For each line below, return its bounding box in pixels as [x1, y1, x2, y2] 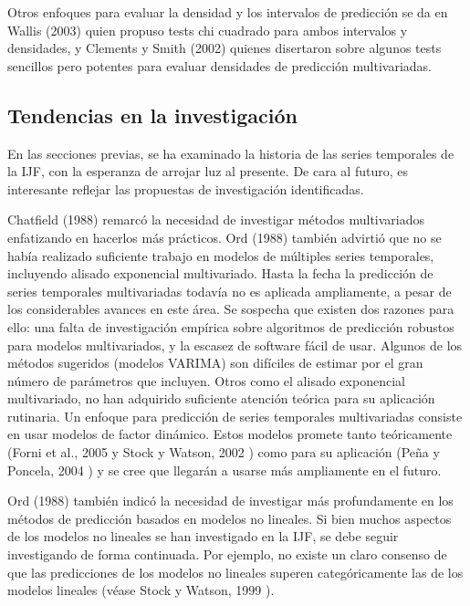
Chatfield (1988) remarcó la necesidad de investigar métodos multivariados [7, 210, 425, 229]
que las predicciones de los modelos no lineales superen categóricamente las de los [7, 562, 464, 581]
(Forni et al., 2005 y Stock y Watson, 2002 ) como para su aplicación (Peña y [7, 443, 440, 462]
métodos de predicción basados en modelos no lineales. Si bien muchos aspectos [7, 508, 452, 528]
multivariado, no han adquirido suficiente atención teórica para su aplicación [7, 389, 435, 408]
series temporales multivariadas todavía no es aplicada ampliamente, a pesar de [7, 281, 452, 300]
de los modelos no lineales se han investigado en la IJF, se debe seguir [7, 527, 399, 546]
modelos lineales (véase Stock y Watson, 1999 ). [7, 580, 275, 600]
